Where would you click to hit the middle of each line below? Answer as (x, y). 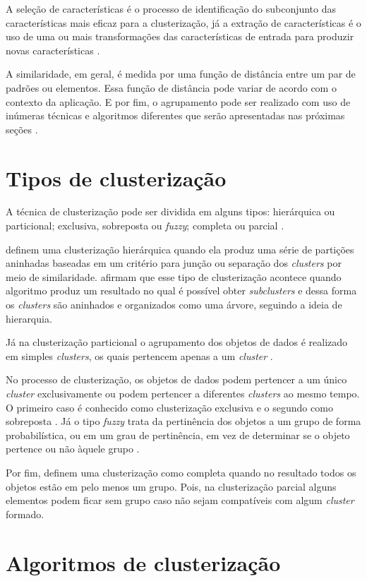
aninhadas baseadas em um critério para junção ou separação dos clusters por (174, 263)
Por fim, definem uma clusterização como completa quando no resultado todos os (181, 472)
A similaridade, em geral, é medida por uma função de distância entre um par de (181, 74)
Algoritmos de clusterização (143, 562)
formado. (25, 514)
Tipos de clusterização (116, 178)
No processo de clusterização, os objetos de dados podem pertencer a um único (176, 379)
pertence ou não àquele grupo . (73, 449)
